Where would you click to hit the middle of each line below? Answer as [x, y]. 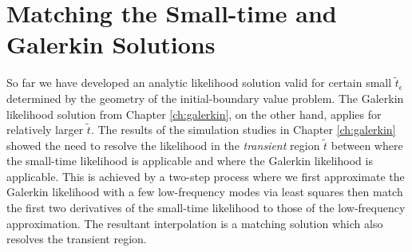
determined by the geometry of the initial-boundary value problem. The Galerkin [205, 98]
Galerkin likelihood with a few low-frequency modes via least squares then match [205, 192]
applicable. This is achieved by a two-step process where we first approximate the [206, 176]
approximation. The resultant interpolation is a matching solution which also [195, 223]
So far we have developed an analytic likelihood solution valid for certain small [199, 83]
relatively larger [45, 130]
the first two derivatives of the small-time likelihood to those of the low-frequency [206, 208]
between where [367, 145]
